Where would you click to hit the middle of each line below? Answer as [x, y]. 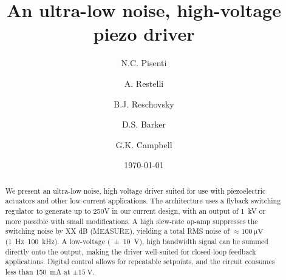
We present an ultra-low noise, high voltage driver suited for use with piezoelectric [135, 190]
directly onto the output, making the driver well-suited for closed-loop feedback [131, 251]
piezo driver [144, 34]
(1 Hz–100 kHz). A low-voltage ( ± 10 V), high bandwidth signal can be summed [137, 241]
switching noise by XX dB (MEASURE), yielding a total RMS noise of [117, 231]
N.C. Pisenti [144, 63]
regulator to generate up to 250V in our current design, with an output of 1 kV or [135, 210]
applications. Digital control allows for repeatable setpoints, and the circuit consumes [140, 261]
